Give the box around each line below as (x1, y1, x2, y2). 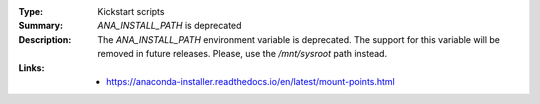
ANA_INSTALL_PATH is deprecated (97, 20, 242, 32)
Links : (18, 61, 45, 74)
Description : (18, 33, 72, 45)
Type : (18, 6, 44, 17)
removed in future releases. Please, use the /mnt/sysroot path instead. (97, 48, 388, 60)
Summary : (18, 20, 64, 32)
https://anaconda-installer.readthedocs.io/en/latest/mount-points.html (106, 75, 395, 87)
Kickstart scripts (97, 6, 165, 17)
